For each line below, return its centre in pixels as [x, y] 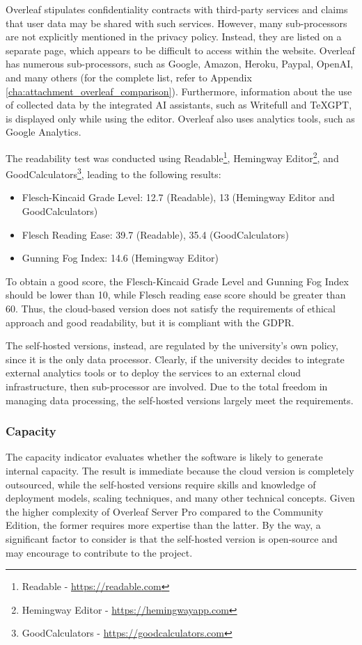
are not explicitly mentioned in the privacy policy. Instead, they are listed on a [174, 37]
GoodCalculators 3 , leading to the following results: [113, 173]
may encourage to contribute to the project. [99, 552]
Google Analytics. [44, 132]
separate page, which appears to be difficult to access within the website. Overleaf [180, 50]
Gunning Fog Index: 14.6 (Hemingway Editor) [120, 258]
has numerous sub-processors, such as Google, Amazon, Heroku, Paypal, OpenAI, [180, 64]
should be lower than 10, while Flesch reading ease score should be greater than [176, 295]
